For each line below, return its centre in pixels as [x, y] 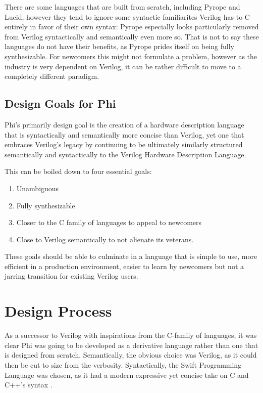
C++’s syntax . [29, 385]
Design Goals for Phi [60, 103]
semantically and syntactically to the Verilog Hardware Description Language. [125, 154]
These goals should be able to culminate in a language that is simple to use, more [131, 256]
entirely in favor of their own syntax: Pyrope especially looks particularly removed [132, 27]
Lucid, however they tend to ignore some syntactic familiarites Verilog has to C [127, 16]
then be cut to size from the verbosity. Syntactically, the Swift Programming [123, 364]
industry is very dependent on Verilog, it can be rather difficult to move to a [123, 66]
